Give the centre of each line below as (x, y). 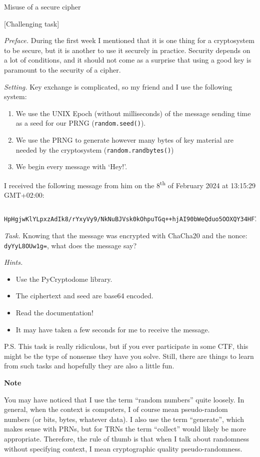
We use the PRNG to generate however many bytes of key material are (124, 140)
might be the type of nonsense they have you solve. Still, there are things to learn (129, 356)
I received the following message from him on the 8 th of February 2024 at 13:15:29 (130, 184)
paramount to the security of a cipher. (62, 69)
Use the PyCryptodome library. (64, 279)
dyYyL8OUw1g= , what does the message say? (70, 245)
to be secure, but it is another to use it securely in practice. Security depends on (127, 50)
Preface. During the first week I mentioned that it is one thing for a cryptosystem (129, 40)
